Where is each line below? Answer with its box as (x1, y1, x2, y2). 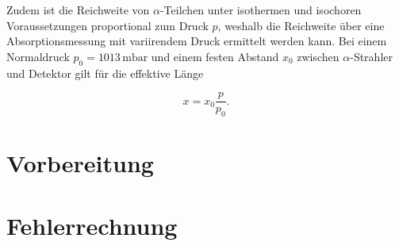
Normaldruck (6, 48, 70, 64)
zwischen (297, 48, 340, 64)
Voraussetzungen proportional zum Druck (6, 17, 209, 33)
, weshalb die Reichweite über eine (217, 17, 385, 33)
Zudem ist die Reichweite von (6, 2, 150, 17)
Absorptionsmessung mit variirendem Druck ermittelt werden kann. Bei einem (6, 33, 387, 49)
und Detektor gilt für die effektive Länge (6, 64, 204, 81)
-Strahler (350, 48, 393, 64)
